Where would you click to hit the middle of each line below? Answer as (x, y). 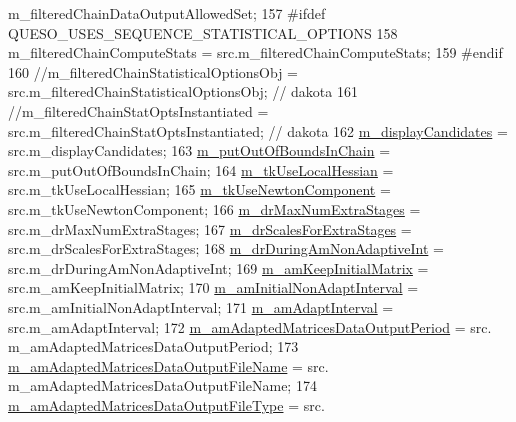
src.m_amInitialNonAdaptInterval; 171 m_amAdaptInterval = (201, 306)
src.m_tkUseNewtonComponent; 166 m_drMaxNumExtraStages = (214, 208)
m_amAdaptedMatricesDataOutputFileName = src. (168, 365)
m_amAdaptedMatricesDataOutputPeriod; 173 (153, 346)
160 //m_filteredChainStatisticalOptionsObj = (153, 71)
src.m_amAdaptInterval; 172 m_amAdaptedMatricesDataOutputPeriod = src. (250, 326)
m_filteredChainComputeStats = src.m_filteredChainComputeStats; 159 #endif (255, 52)
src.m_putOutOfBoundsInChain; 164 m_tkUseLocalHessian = (201, 169)
